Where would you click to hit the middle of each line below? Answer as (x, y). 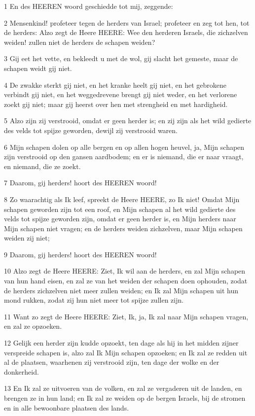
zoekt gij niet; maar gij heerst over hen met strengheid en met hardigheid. (116, 104)
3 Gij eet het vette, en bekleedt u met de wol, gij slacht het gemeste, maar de (121, 58)
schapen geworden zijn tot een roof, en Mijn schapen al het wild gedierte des (120, 209)
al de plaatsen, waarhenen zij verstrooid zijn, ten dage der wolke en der (112, 362)
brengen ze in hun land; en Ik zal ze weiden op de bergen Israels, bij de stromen (125, 398)
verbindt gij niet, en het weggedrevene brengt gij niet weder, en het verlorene (121, 94)
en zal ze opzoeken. (33, 326)
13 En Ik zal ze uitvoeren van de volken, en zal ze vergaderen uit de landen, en (123, 388)
